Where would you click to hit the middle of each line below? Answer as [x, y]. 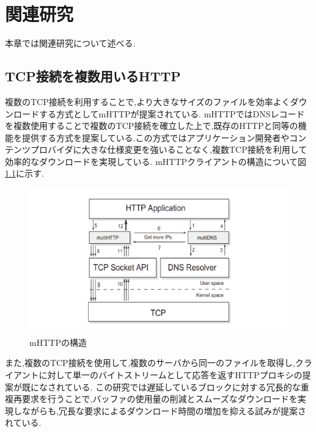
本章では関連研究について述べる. [70, 43]
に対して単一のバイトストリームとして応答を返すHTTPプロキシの [171, 374]
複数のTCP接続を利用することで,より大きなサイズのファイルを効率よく [148, 101]
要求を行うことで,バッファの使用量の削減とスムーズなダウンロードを [160, 399]
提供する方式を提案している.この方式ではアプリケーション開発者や [156, 137]
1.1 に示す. [24, 173]
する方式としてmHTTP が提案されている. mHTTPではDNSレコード [172, 113]
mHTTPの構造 [58, 342]
